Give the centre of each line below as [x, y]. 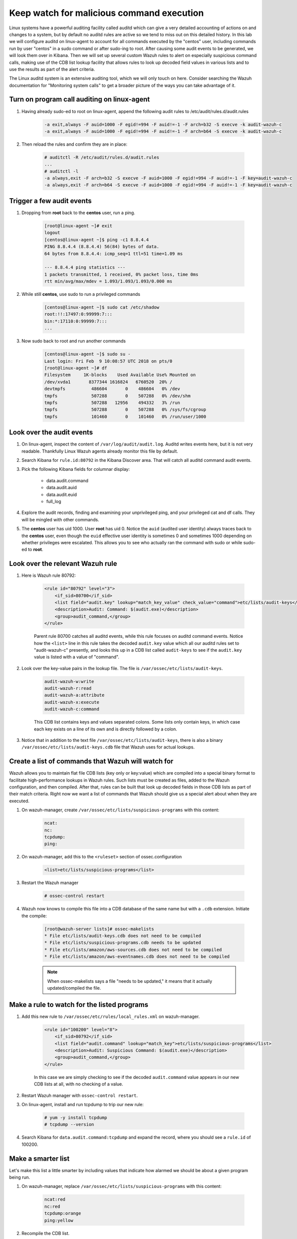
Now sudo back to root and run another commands [74, 341]
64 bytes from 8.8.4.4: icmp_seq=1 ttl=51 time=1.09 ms [114, 253]
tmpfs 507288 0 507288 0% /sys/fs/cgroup [125, 410]
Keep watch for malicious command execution [106, 13]
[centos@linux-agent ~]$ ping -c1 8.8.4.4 [97, 240]
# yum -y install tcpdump [76, 1118]
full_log [54, 501]
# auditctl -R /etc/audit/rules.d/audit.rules [102, 157]
